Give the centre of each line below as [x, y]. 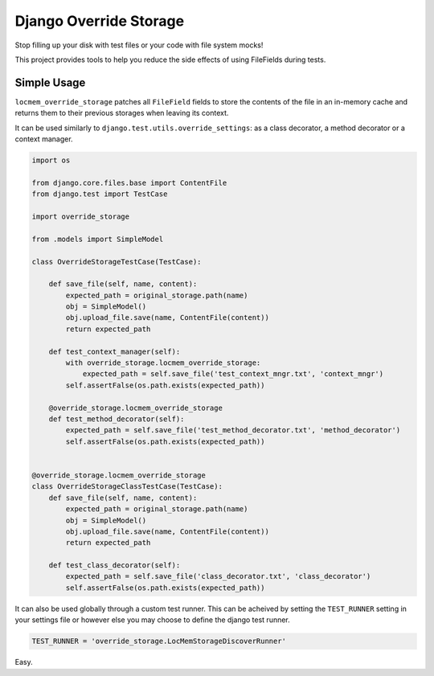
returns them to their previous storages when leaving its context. [122, 113]
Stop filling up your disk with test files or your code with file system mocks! [139, 45]
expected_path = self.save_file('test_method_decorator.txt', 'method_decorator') [233, 430]
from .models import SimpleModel [98, 239]
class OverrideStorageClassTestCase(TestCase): [127, 487]
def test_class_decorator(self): [115, 565]
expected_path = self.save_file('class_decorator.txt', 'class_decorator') [218, 576]
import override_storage [81, 216]
